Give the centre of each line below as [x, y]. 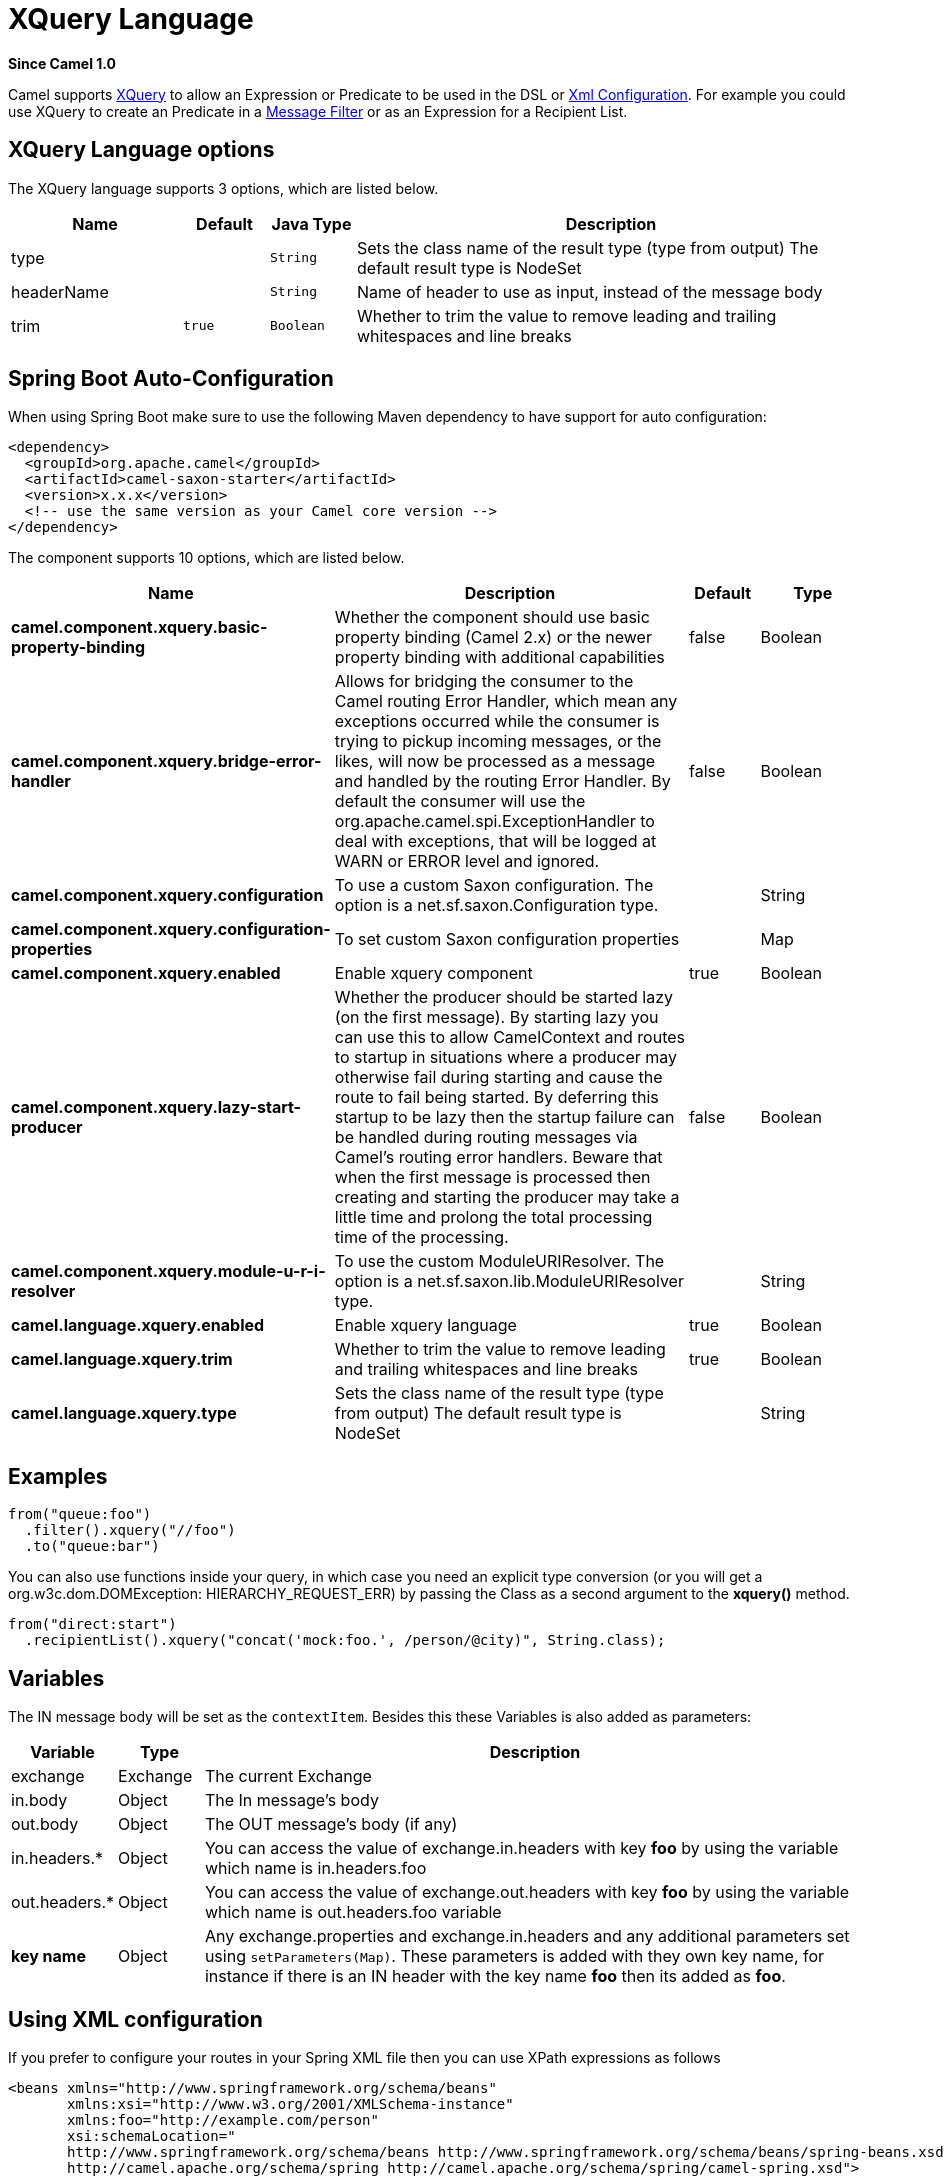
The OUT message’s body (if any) [331, 1824]
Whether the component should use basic [492, 617]
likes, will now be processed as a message [495, 761]
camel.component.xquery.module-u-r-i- [168, 1271]
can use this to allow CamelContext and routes [509, 1037]
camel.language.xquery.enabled [138, 1325]
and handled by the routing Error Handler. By [502, 781]
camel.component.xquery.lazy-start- [156, 1107]
